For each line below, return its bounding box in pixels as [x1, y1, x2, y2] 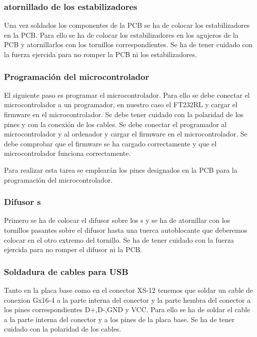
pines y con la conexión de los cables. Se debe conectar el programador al [4, 119, 227, 129]
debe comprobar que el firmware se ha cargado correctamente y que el [4, 138, 217, 148]
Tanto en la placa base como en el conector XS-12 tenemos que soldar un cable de [4, 284, 253, 295]
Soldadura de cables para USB [4, 265, 128, 277]
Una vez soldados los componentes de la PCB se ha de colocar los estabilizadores [4, 20, 250, 30]
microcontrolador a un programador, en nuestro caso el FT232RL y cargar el [4, 99, 238, 110]
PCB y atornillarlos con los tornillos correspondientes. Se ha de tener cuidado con [4, 39, 253, 50]
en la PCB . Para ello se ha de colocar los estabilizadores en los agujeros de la [4, 29, 239, 40]
